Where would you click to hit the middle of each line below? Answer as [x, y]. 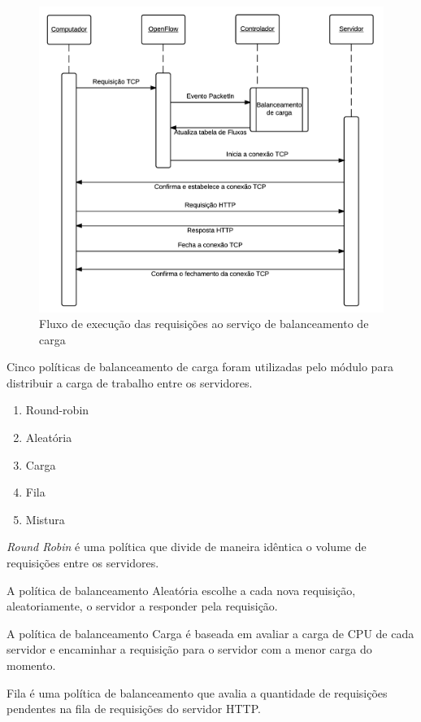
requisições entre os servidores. [83, 563]
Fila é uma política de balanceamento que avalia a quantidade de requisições [197, 692]
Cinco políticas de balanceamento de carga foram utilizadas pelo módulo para [200, 367]
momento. [31, 665]
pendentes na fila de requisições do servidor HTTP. [134, 709]
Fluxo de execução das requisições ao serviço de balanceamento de [204, 324]
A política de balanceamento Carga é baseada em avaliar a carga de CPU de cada [210, 633]
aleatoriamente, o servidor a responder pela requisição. [142, 606]
